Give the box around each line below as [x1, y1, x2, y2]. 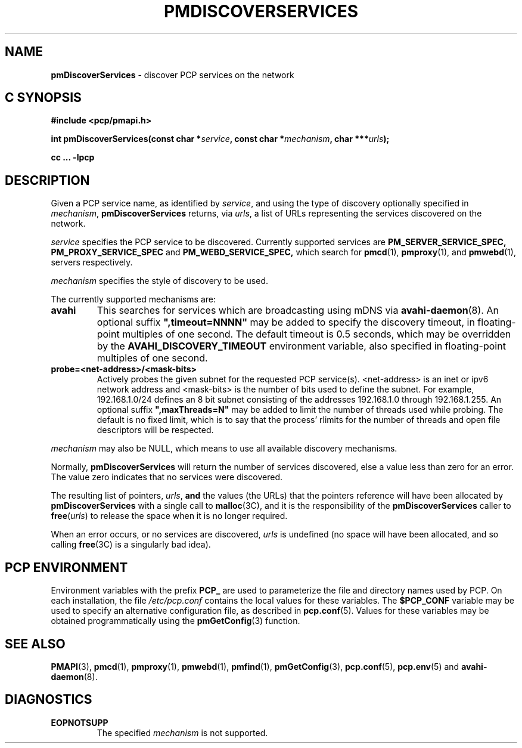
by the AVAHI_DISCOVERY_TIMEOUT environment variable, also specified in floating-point [97, 340, 506, 353]
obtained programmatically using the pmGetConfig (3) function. [51, 616, 300, 626]
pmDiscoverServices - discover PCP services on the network [51, 69, 294, 80]
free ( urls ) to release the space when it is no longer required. [51, 511, 288, 521]
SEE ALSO [5, 636, 66, 651]
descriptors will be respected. [97, 425, 214, 435]
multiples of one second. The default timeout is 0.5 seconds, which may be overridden [122, 328, 511, 341]
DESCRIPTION [5, 172, 90, 188]
